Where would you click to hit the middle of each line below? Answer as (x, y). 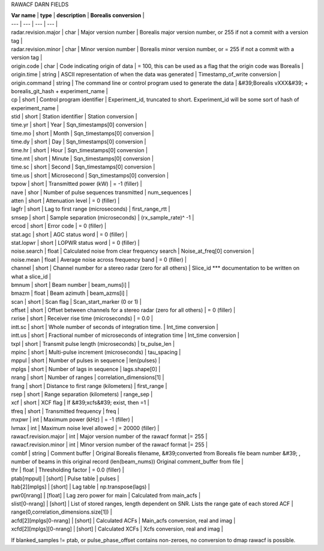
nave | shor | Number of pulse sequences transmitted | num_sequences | (101, 192)
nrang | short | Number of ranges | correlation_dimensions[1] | (88, 377)
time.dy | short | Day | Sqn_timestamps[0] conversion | (79, 142)
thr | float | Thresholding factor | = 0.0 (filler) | (67, 470)
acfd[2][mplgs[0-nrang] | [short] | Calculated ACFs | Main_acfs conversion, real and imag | (123, 520)
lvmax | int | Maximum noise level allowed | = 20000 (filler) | (85, 428)
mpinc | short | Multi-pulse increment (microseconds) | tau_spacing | (96, 352)
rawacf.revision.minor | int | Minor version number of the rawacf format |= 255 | (109, 445)
